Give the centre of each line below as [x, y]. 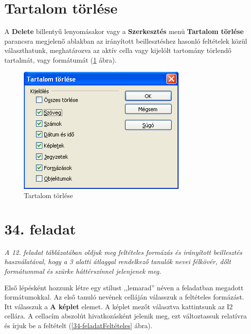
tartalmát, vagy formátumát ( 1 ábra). [61, 59]
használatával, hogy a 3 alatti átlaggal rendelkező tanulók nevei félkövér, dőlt [118, 261]
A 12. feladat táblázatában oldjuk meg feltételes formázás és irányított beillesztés [123, 252]
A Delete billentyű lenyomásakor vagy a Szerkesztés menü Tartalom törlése [124, 31]
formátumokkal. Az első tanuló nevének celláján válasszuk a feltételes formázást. [124, 297]
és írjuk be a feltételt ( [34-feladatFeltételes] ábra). [79, 325]
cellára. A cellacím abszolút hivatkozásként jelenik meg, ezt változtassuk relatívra [126, 316]
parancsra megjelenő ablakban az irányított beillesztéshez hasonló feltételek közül [126, 41]
